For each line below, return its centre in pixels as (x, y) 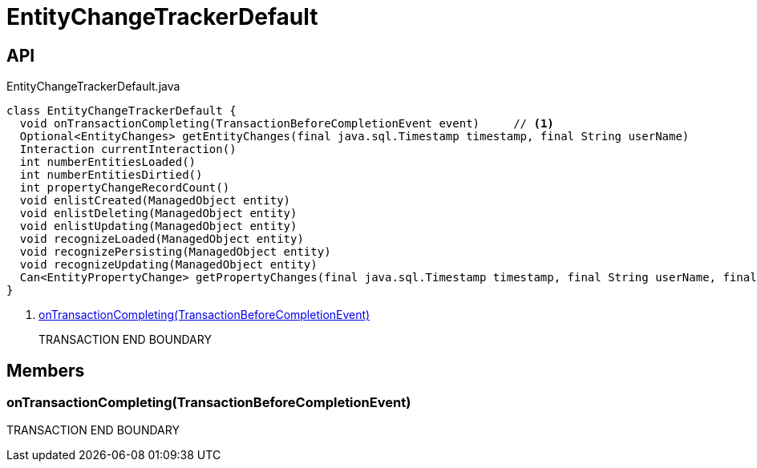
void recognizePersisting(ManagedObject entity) (175, 252)
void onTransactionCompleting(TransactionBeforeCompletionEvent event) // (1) (287, 124)
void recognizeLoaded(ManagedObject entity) (162, 239)
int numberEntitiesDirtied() (111, 175)
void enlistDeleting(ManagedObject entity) (158, 214)
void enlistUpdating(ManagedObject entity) (158, 226)
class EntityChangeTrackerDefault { (121, 111)
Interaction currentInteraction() (128, 149)
